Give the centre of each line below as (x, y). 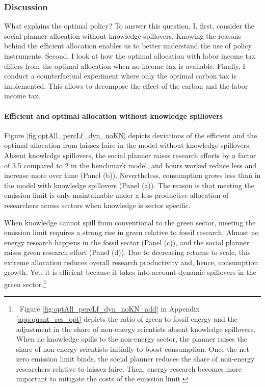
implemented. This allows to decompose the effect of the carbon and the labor (126, 85)
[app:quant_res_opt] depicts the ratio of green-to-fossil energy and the (127, 318)
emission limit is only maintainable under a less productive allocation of (116, 195)
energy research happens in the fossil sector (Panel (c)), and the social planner (127, 242)
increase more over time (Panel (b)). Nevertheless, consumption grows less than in (132, 175)
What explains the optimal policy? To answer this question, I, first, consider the (129, 26)
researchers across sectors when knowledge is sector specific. (97, 205)
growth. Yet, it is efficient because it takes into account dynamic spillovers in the (130, 272)
